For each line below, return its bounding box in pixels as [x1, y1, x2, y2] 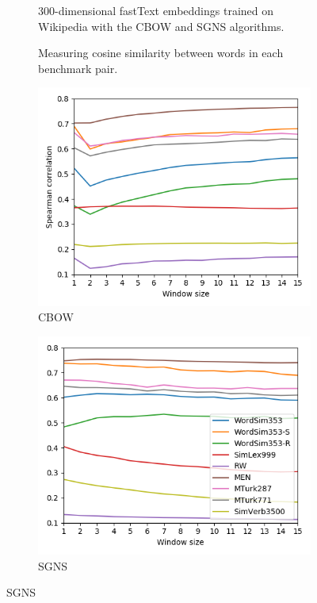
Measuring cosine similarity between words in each [38, 44, 284, 61]
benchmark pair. [38, 60, 118, 76]
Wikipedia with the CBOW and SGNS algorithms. [38, 17, 285, 34]
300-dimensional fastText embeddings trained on [38, 2, 274, 18]
